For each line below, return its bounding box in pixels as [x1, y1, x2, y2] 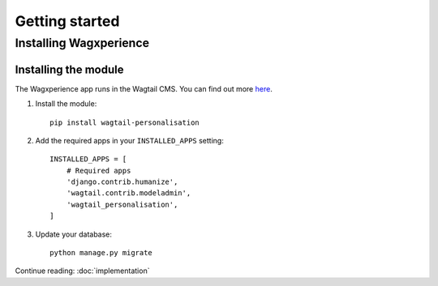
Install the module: [35, 99, 97, 109]
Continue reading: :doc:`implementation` [15, 266, 150, 275]
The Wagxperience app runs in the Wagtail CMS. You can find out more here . [15, 83, 273, 93]
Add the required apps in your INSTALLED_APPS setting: [35, 135, 225, 145]
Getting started [15, 12, 120, 30]
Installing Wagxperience [15, 36, 150, 50]
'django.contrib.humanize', [66, 177, 178, 186]
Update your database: [35, 229, 113, 239]
